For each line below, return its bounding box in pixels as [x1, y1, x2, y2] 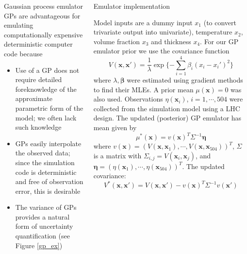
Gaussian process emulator [4, 1, 83, 11]
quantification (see [15, 231, 70, 241]
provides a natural [15, 211, 70, 221]
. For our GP [200, 36, 239, 46]
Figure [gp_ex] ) [15, 240, 63, 250]
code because [4, 48, 43, 58]
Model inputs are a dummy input [93, 17, 193, 27]
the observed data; [15, 148, 70, 158]
